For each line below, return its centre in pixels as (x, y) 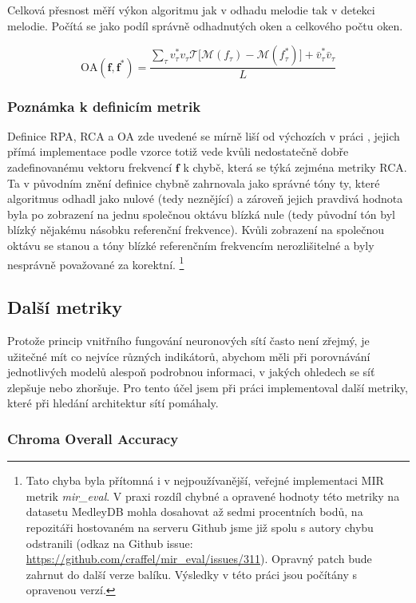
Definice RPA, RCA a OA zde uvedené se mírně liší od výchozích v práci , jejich (204, 135)
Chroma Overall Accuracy (93, 438)
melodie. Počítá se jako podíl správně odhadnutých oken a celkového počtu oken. (205, 25)
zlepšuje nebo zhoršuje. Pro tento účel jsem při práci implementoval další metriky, (208, 387)
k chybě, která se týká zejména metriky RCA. (295, 167)
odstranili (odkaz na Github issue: (109, 543)
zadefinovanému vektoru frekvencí (90, 167)
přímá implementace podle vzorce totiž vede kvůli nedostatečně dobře (178, 151)
